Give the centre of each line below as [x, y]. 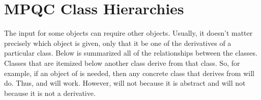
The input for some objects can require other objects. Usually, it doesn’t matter [128, 33]
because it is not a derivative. [50, 93]
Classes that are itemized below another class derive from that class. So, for [122, 62]
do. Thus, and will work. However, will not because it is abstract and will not [125, 83]
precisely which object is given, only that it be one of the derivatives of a [118, 43]
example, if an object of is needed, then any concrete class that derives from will [129, 73]
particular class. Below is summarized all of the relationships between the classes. [131, 53]
